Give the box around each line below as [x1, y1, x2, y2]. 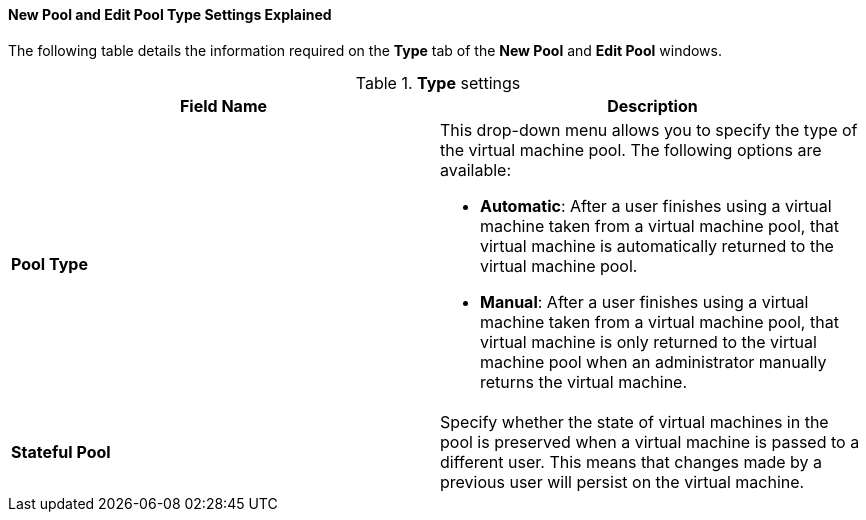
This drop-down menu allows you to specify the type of [440, 119, 858, 140]
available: [440, 159, 511, 180]
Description [607, 95, 698, 116]
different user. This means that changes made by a [440, 451, 823, 472]
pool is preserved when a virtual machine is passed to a [440, 431, 860, 452]
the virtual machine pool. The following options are [440, 139, 822, 160]
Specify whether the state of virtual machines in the [440, 411, 829, 432]
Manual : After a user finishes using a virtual [480, 291, 809, 312]
